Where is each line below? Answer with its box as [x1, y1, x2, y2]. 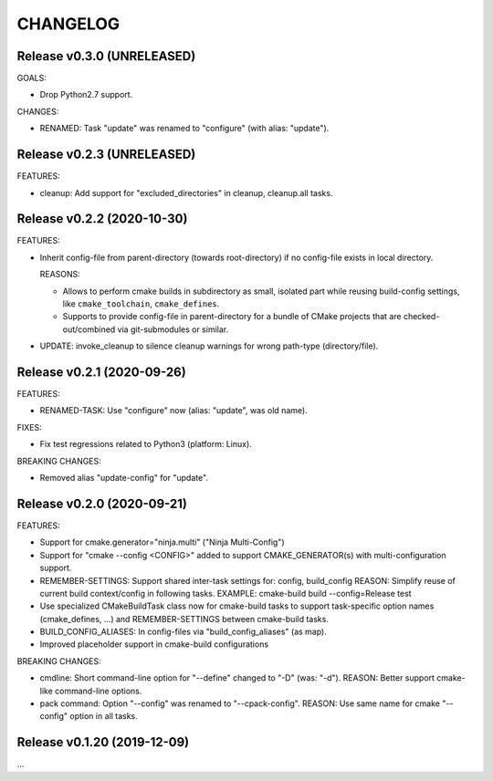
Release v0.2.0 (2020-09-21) [16, 495, 187, 511]
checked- [403, 311, 440, 322]
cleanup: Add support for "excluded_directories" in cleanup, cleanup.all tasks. [39, 187, 333, 198]
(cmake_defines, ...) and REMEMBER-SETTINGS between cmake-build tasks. [39, 613, 329, 624]
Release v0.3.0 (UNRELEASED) [16, 48, 196, 64]
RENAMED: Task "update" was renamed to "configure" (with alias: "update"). [39, 123, 330, 134]
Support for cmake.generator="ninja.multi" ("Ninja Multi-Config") [39, 536, 285, 547]
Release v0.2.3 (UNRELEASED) [16, 147, 196, 162]
